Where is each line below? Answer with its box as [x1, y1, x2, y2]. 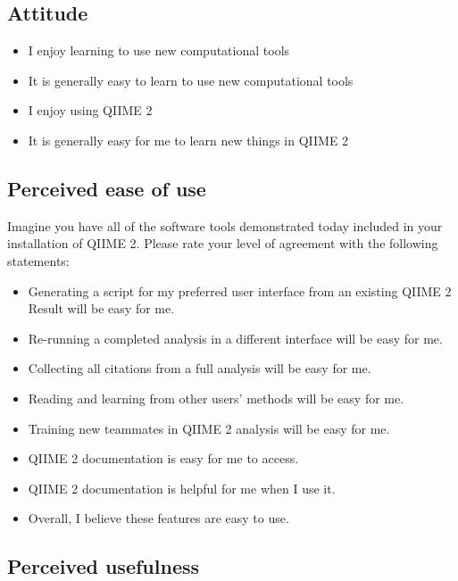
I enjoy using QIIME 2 [28, 101, 153, 120]
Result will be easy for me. [28, 299, 175, 318]
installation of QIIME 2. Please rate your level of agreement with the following [7, 234, 438, 253]
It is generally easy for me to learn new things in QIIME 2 [28, 130, 349, 149]
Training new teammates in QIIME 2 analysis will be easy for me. [28, 419, 390, 437]
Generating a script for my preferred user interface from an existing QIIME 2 [28, 281, 452, 300]
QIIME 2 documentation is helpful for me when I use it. [28, 478, 336, 497]
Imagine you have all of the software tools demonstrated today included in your [7, 216, 443, 235]
